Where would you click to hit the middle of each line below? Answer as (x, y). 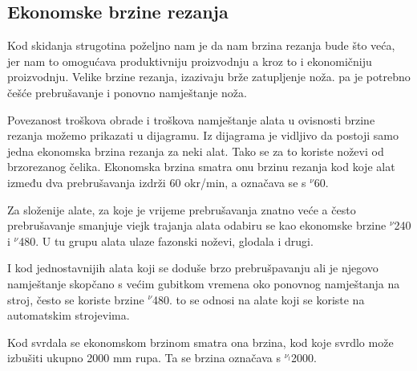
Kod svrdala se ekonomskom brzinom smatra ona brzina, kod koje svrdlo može (200, 342)
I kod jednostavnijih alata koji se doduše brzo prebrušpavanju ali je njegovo (193, 268)
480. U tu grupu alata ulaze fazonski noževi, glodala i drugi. (166, 241)
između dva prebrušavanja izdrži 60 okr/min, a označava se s (157, 182)
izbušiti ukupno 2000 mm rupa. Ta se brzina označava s (144, 358)
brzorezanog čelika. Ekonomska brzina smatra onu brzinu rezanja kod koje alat (201, 167)
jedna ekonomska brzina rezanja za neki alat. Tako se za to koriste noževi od (196, 151)
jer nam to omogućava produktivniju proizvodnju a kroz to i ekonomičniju (190, 61)
